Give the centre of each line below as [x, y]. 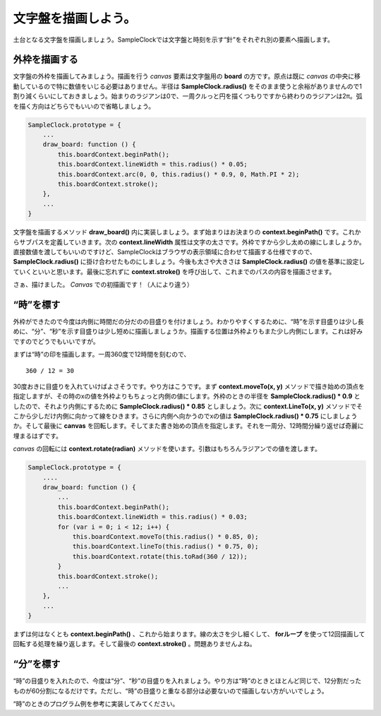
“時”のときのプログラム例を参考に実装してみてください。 [96, 704]
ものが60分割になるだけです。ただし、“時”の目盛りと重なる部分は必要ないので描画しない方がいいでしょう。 [170, 691]
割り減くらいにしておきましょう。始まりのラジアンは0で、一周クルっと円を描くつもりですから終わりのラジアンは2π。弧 [188, 96]
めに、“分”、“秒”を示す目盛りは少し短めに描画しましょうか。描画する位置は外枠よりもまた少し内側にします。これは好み [188, 331]
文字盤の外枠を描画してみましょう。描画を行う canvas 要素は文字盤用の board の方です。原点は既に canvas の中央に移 [187, 76]
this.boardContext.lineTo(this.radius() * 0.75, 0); [165, 547]
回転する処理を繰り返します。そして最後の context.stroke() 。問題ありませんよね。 [134, 644]
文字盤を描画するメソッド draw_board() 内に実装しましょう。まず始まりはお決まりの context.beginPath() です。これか [187, 232]
